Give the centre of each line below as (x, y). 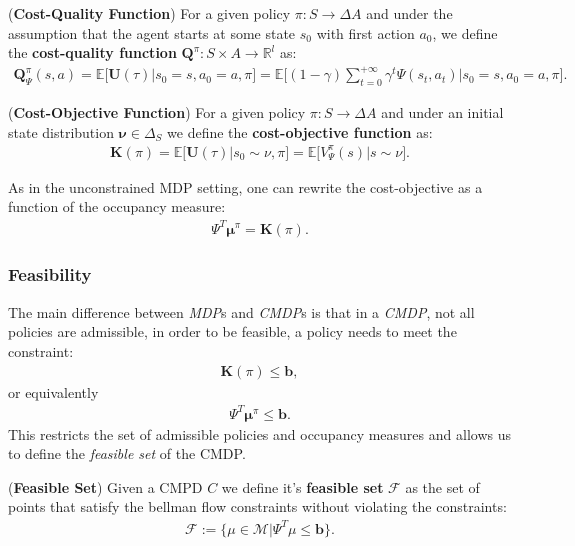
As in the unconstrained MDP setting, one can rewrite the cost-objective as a (245, 186)
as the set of (442, 486)
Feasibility (50, 274)
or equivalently (53, 391)
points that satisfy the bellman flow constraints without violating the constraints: (257, 506)
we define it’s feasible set (302, 486)
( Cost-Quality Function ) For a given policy (149, 13)
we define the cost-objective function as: (300, 131)
